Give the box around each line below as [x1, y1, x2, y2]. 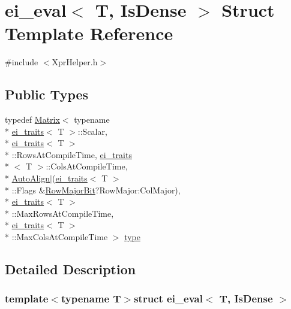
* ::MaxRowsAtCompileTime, [5, 207, 114, 219]
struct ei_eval [134, 291, 203, 306]
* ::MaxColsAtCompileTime [5, 231, 108, 243]
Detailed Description [5, 260, 136, 278]
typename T [61, 291, 121, 306]
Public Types [5, 85, 89, 104]
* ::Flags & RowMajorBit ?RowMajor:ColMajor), [5, 183, 181, 196]
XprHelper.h [52, 56, 98, 68]
